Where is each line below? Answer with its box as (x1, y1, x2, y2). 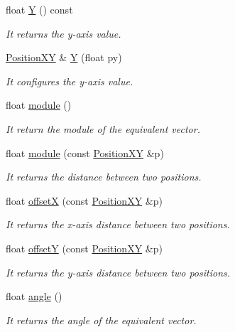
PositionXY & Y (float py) (6, 50, 122, 65)
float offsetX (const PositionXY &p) (6, 193, 163, 208)
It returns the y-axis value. (6, 26, 121, 41)
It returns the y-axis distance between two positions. (6, 264, 231, 279)
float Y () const (6, 2, 73, 16)
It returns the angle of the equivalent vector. (6, 312, 197, 327)
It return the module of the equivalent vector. (6, 121, 200, 136)
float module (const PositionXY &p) (6, 145, 164, 160)
